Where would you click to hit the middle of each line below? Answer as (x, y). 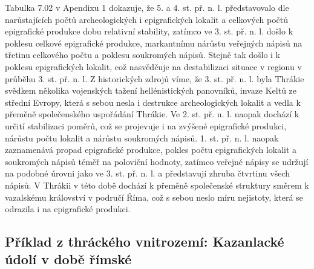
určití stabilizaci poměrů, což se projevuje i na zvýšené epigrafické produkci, (146, 125)
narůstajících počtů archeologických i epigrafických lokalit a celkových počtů (147, 19)
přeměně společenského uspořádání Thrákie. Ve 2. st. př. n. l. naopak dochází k (152, 114)
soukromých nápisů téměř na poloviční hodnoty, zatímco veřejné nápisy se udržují (157, 161)
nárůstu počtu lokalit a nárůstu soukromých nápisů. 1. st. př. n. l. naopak (142, 138)
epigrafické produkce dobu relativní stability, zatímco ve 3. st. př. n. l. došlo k (149, 31)
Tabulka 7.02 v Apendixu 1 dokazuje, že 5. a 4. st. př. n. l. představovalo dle (147, 7)
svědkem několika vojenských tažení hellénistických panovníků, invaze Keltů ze (151, 90)
